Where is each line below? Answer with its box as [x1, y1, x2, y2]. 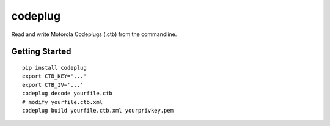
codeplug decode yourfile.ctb [22, 90, 113, 97]
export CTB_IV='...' [22, 81, 84, 88]
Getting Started [11, 46, 71, 57]
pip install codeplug [22, 64, 87, 71]
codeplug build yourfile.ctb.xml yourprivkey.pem [22, 107, 174, 114]
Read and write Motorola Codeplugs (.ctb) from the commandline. [11, 31, 177, 38]
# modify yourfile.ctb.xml [22, 98, 103, 105]
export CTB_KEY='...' [22, 73, 87, 80]
